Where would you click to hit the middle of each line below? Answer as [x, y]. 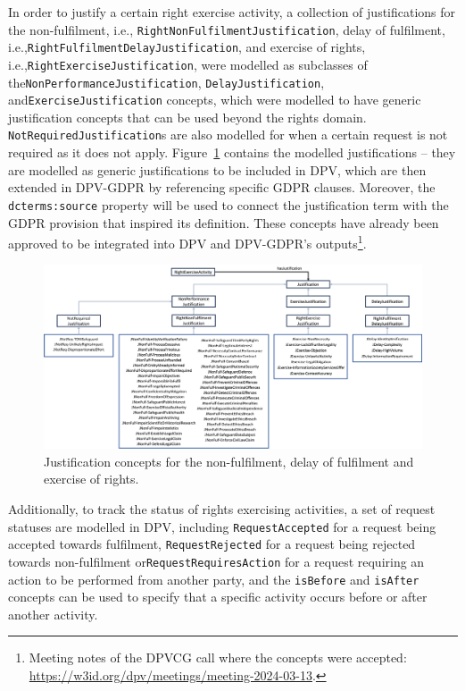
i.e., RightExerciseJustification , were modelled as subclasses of [188, 64]
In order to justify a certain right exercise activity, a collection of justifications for [232, 12]
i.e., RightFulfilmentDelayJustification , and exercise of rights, [187, 47]
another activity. [53, 614]
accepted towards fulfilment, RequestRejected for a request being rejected [212, 544]
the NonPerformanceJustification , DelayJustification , [166, 82]
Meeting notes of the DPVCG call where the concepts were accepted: [218, 657]
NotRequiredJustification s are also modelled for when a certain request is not [228, 135]
